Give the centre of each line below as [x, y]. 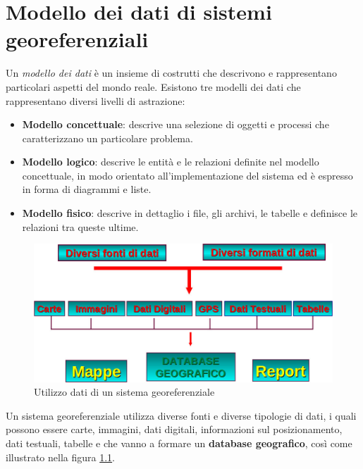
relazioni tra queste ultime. [80, 226]
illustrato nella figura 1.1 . [60, 457]
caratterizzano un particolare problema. [107, 138]
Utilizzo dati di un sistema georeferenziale [124, 392]
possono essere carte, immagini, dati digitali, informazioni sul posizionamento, [174, 429]
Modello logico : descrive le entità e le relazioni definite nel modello [171, 162]
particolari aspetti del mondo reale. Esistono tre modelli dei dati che [153, 86]
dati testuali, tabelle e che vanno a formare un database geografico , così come [179, 443]
